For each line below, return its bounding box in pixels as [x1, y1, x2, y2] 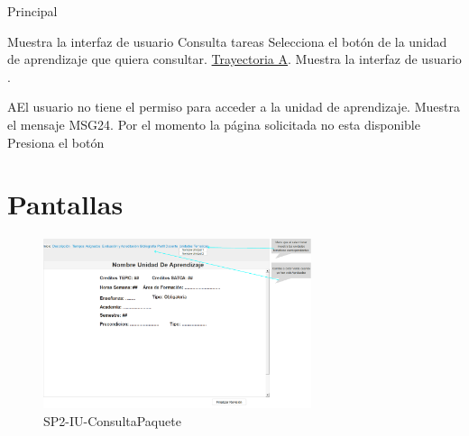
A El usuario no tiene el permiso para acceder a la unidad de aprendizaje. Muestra [7, 97, 460, 116]
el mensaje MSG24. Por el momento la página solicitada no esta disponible [7, 114, 420, 133]
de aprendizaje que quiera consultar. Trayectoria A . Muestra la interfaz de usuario [7, 50, 462, 68]
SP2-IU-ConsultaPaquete [43, 411, 181, 430]
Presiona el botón [7, 132, 105, 151]
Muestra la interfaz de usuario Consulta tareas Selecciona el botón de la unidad [7, 32, 447, 50]
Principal [7, 2, 58, 20]
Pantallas [7, 186, 124, 223]
